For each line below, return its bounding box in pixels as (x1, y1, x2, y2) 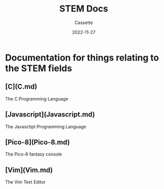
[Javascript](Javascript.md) (5, 110, 95, 119)
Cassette (74, 19, 93, 25)
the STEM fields (5, 62, 72, 74)
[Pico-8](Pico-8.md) (5, 138, 70, 146)
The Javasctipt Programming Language (5, 123, 86, 129)
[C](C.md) (5, 82, 37, 91)
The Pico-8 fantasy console (5, 151, 62, 157)
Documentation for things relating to (5, 52, 160, 63)
